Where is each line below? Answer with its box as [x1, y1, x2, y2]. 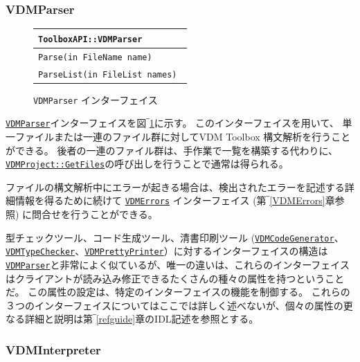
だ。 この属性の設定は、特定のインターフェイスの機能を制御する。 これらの [6, 284, 350, 299]
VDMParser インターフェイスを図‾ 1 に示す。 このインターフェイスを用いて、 [6, 116, 339, 130]
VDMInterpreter [6, 341, 101, 358]
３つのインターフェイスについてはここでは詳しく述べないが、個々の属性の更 [6, 298, 353, 312]
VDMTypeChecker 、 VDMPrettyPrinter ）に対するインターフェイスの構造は [6, 244, 328, 258]
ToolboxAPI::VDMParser [38, 34, 143, 44]
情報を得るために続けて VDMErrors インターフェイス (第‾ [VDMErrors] [15, 193, 325, 208]
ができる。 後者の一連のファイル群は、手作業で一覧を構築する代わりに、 [6, 143, 338, 157]
